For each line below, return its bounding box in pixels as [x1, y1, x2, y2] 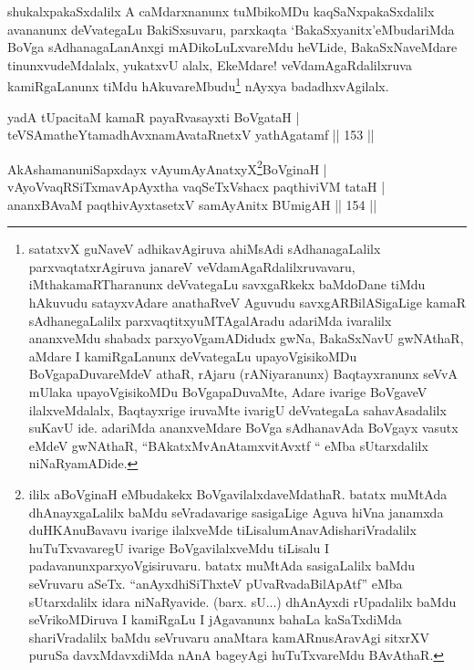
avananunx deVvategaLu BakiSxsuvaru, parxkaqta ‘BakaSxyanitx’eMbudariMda [7, 19, 455, 38]
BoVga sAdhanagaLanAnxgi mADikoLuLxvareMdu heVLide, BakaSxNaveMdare [7, 37, 458, 57]
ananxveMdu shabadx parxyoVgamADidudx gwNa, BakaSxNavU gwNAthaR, [28, 329, 464, 348]
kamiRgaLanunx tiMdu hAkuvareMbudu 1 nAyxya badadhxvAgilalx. [7, 74, 389, 96]
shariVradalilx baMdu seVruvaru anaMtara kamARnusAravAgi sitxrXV [28, 627, 429, 646]
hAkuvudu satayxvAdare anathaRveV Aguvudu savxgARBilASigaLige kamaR [28, 293, 466, 312]
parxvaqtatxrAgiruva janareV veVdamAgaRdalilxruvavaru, [28, 256, 355, 276]
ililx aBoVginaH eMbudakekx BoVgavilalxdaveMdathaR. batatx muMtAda [28, 484, 448, 503]
